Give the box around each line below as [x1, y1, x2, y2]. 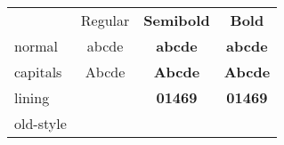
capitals [14, 61, 62, 82]
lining [14, 87, 50, 108]
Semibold [143, 10, 210, 30]
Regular [80, 10, 130, 30]
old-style [14, 113, 67, 133]
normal [14, 36, 58, 56]
